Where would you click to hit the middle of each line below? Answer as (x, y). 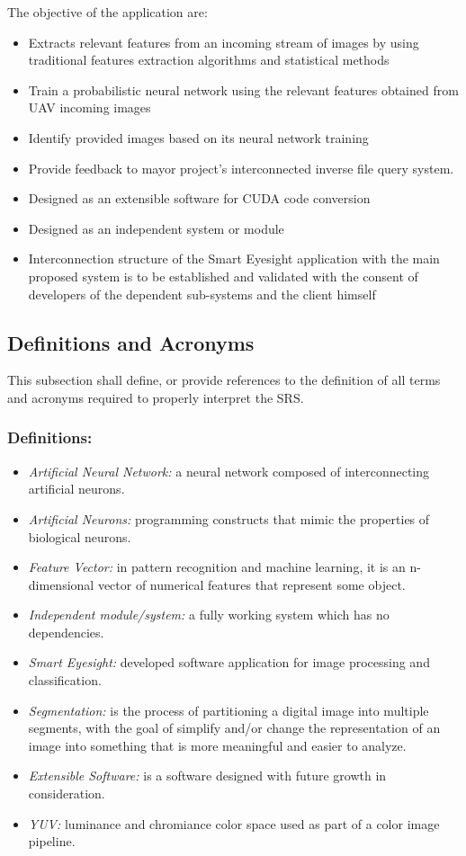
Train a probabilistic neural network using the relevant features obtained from (243, 89)
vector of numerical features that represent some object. (251, 584)
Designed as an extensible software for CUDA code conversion (199, 198)
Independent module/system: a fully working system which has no (209, 615)
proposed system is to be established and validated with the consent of (223, 276)
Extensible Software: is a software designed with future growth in (207, 776)
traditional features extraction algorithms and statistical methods (209, 60)
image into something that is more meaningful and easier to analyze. (217, 745)
